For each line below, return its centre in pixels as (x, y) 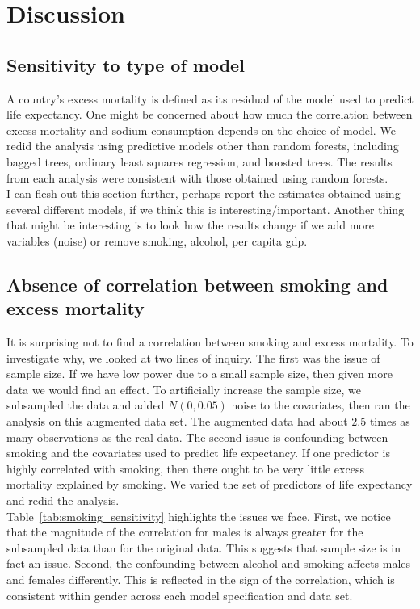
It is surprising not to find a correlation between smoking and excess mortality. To (210, 342)
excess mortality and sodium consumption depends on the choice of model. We (201, 130)
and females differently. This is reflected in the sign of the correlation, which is (201, 580)
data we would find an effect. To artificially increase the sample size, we (184, 389)
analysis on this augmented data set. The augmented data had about (177, 421)
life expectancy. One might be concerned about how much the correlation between (210, 114)
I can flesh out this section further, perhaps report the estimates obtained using (204, 193)
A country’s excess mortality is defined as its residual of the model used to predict (210, 98)
